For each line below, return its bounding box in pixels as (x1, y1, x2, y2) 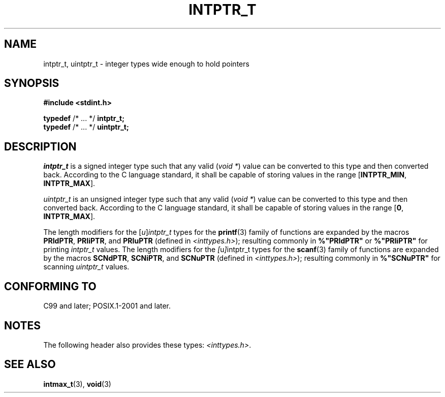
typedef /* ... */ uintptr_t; (43, 123, 129, 132)
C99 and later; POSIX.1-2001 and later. (43, 301, 171, 311)
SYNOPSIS (4, 77, 59, 90)
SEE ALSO (4, 358, 56, 371)
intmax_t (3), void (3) (43, 379, 111, 388)
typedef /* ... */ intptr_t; (43, 114, 125, 123)
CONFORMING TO (4, 280, 97, 293)
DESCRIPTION (4, 140, 77, 153)
